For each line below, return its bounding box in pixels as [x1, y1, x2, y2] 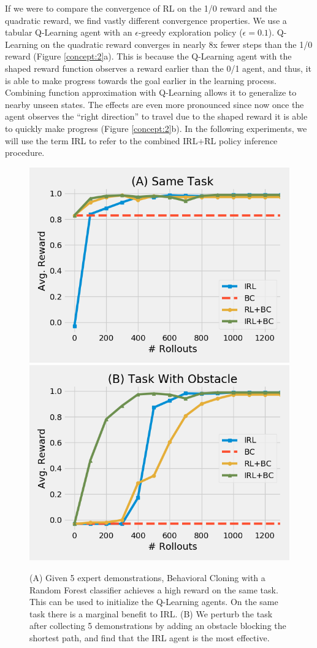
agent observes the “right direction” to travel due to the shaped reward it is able [5, 110, 308, 123]
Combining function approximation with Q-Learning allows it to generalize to [5, 86, 297, 99]
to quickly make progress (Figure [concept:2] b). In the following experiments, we [5, 121, 307, 134]
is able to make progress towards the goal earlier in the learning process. [5, 74, 277, 87]
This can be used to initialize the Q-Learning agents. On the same [29, 595, 278, 608]
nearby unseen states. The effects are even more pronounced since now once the [5, 98, 304, 110]
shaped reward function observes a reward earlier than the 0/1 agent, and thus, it [5, 61, 311, 74]
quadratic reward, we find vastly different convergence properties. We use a [5, 13, 287, 26]
